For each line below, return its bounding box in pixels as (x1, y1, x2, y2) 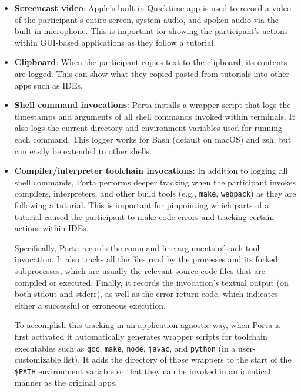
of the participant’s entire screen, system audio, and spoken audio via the (14, 13, 279, 25)
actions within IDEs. (14, 222, 89, 234)
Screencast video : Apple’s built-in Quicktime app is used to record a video (14, 2, 291, 13)
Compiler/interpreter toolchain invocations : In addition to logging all (14, 164, 288, 177)
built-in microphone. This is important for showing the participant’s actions (14, 25, 288, 37)
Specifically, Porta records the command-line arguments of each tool (14, 241, 260, 254)
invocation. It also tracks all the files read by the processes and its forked (14, 253, 278, 265)
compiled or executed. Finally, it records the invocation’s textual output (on (14, 276, 289, 288)
